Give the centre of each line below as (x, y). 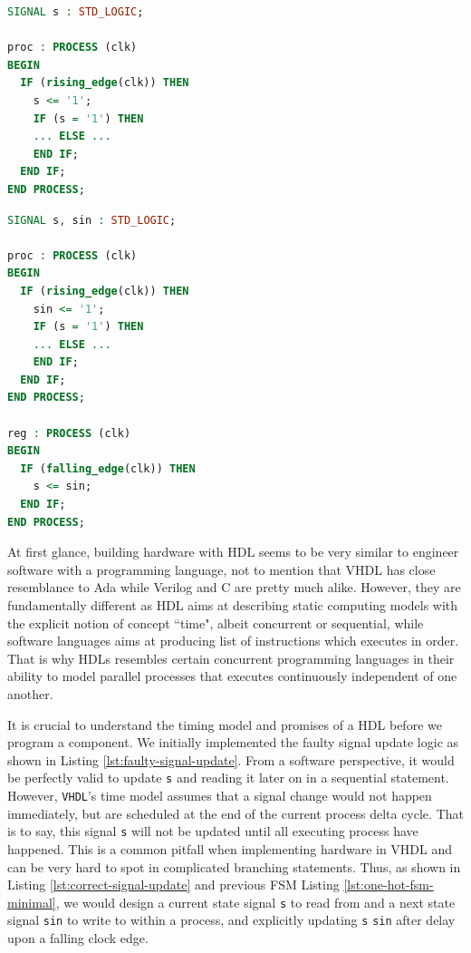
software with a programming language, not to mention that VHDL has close (221, 569)
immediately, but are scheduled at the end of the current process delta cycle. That (235, 813)
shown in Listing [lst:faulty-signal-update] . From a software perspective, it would (231, 759)
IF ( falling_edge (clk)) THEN (108, 468)
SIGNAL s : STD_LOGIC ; (76, 12)
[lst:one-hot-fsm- (389, 885)
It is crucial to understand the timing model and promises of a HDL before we (225, 724)
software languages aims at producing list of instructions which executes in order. (233, 641)
